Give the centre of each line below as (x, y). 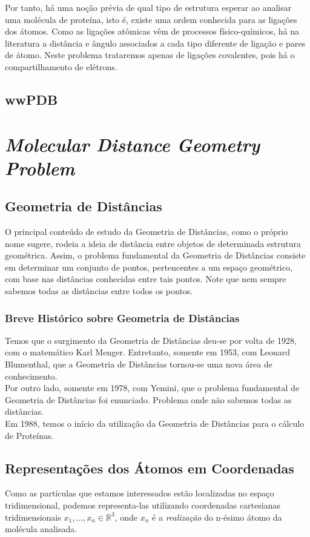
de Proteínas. (29, 435)
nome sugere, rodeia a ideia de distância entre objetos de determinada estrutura (153, 243)
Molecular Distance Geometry (133, 144)
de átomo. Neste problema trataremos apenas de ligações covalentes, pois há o (150, 55)
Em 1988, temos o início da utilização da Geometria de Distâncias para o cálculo (155, 423)
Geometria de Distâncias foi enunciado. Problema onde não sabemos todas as (148, 399)
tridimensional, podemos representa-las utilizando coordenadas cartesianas (143, 505)
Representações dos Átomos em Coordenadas (150, 468)
